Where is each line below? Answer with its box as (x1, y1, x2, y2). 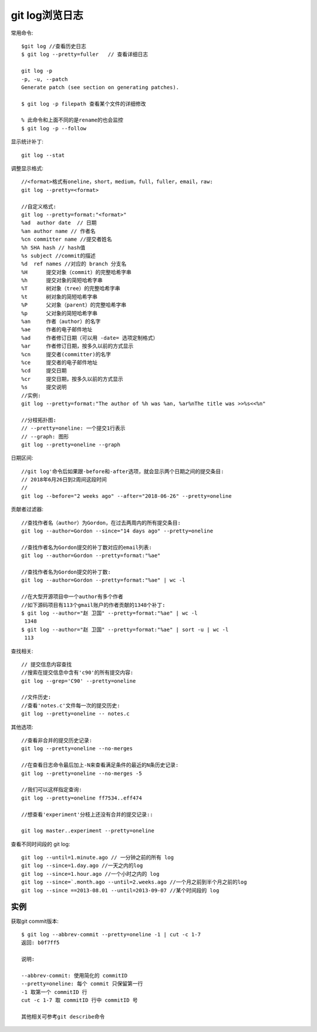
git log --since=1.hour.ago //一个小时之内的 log (21, 871, 160, 877)
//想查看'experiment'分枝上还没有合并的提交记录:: (21, 811, 153, 818)
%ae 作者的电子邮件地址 (21, 326, 93, 333)
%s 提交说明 (21, 384, 67, 390)
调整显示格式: (11, 165, 44, 172)
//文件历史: (21, 694, 52, 701)
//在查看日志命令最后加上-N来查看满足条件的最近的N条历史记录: (21, 762, 179, 768)
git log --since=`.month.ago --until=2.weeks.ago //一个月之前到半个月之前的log (21, 879, 247, 886)
